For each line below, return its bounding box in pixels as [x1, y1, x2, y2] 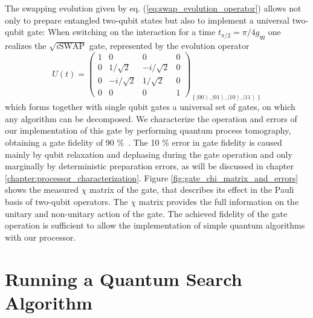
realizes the [5, 39, 47, 51]
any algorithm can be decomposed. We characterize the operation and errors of [5, 112, 297, 125]
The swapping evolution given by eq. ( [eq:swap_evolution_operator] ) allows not [5, 2, 302, 14]
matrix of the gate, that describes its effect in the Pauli [89, 183, 294, 196]
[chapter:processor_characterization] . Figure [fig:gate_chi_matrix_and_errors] [5, 171, 298, 184]
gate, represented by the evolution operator [89, 39, 250, 51]
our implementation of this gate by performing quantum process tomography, [5, 124, 291, 137]
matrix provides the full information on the [138, 195, 299, 207]
